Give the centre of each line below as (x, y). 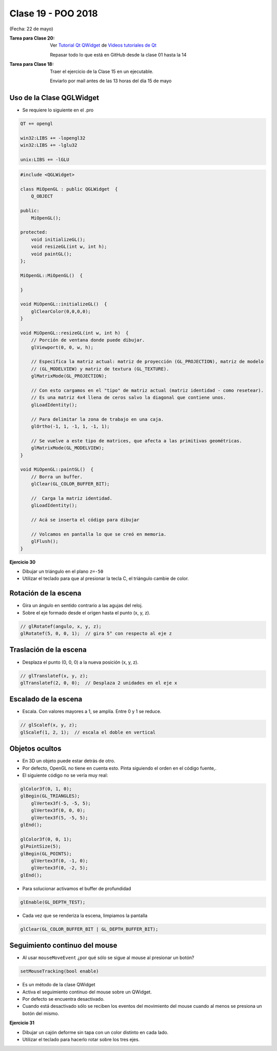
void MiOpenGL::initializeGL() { (64, 304)
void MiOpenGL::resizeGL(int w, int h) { (74, 333)
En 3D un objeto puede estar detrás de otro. (69, 761)
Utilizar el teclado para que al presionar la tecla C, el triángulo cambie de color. (106, 578)
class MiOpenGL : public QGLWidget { (69, 189)
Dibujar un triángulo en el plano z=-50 (63, 571)
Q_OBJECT (42, 196)
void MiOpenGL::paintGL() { (57, 470)
